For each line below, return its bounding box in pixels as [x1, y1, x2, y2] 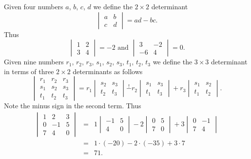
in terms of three [4, 66, 54, 76]
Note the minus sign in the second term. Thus [4, 100, 141, 111]
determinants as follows [73, 66, 143, 76]
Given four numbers [4, 1, 63, 11]
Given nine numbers [4, 57, 64, 67]
